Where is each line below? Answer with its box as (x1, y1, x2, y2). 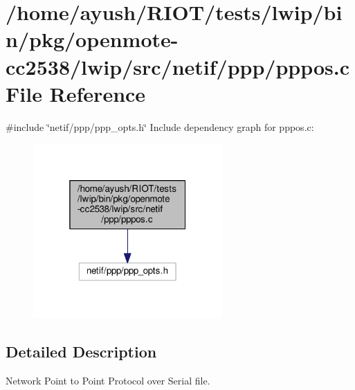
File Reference (6, 79, 146, 107)
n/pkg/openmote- (6, 25, 179, 53)
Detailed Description (6, 340, 157, 362)
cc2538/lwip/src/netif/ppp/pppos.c (6, 52, 350, 80)
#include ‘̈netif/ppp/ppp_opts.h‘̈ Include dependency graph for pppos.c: (6, 119, 314, 134)
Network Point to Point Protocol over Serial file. (6, 373, 210, 387)
